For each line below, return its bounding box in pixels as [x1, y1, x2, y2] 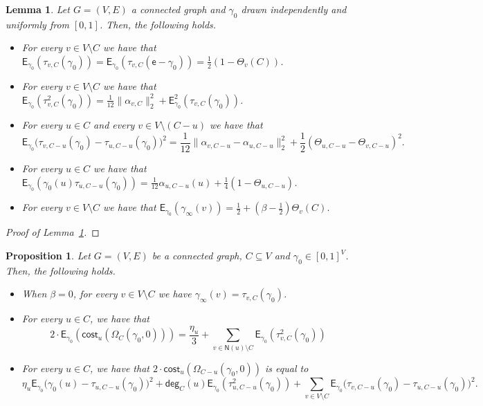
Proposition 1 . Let [6, 248, 91, 263]
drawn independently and [241, 2, 347, 16]
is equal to [265, 360, 309, 375]
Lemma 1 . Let [6, 2, 70, 16]
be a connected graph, [152, 248, 242, 263]
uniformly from [6, 17, 69, 31]
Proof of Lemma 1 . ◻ [6, 225, 100, 239]
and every [93, 118, 135, 132]
